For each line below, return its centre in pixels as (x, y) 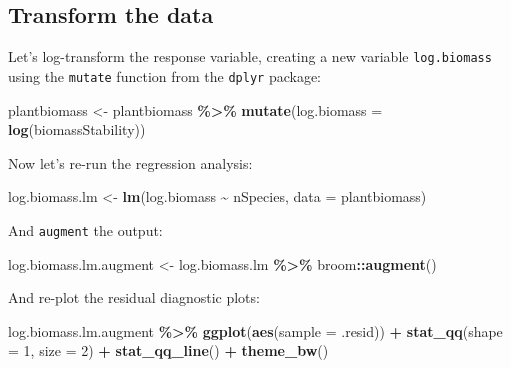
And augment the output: (85, 229)
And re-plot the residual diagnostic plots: (134, 297)
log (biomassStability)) (77, 129)
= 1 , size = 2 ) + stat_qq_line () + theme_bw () (168, 350)
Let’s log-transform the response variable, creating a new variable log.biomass (250, 56)
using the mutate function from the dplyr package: (164, 75)
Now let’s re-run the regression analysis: (130, 162)
